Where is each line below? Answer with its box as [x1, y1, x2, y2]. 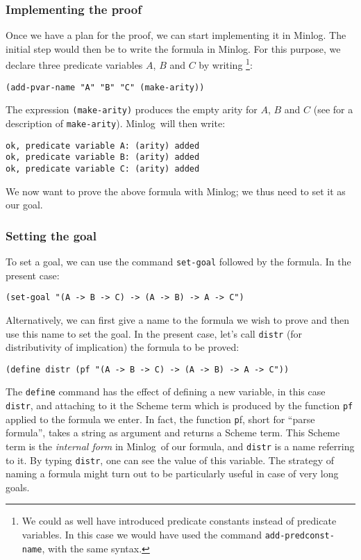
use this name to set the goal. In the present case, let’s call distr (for [6, 326, 303, 340]
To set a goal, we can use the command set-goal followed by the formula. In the [6, 254, 351, 268]
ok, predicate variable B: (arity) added [6, 152, 200, 163]
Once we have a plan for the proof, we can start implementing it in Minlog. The [6, 28, 346, 42]
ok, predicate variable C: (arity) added [6, 163, 200, 174]
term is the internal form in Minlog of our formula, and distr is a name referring [6, 438, 355, 453]
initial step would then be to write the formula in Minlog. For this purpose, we [6, 41, 341, 56]
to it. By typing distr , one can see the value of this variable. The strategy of [6, 452, 335, 467]
